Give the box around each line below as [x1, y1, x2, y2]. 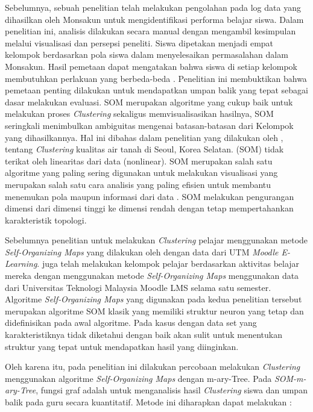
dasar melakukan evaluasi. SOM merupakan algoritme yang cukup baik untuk [5, 95, 293, 108]
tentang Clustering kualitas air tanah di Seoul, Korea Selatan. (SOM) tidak [5, 143, 284, 155]
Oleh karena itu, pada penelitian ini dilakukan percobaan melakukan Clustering [5, 360, 300, 373]
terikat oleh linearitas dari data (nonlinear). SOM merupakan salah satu [5, 154, 273, 167]
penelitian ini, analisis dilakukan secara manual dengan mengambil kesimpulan [5, 25, 296, 37]
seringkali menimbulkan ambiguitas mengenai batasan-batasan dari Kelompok [5, 119, 294, 131]
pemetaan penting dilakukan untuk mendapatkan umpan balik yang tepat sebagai [5, 84, 308, 96]
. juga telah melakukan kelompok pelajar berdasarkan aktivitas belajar [37, 257, 300, 270]
